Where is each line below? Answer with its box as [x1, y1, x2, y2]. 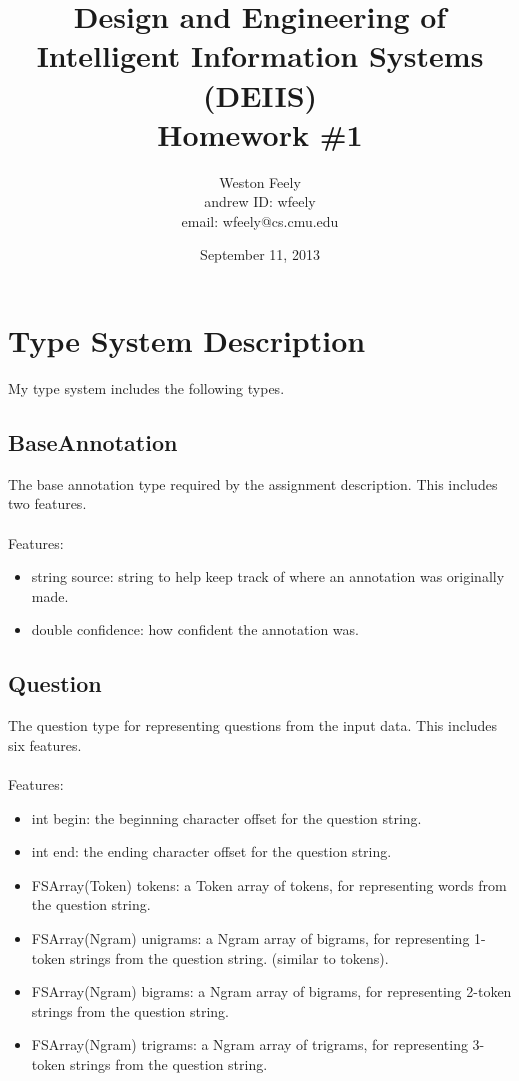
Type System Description [8, 320, 366, 361]
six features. [8, 734, 82, 755]
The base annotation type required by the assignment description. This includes [8, 473, 498, 494]
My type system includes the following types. [8, 378, 285, 398]
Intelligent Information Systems [36, 35, 484, 76]
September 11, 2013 [200, 244, 320, 265]
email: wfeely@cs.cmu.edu [181, 210, 339, 231]
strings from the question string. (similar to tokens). [69, 947, 389, 968]
